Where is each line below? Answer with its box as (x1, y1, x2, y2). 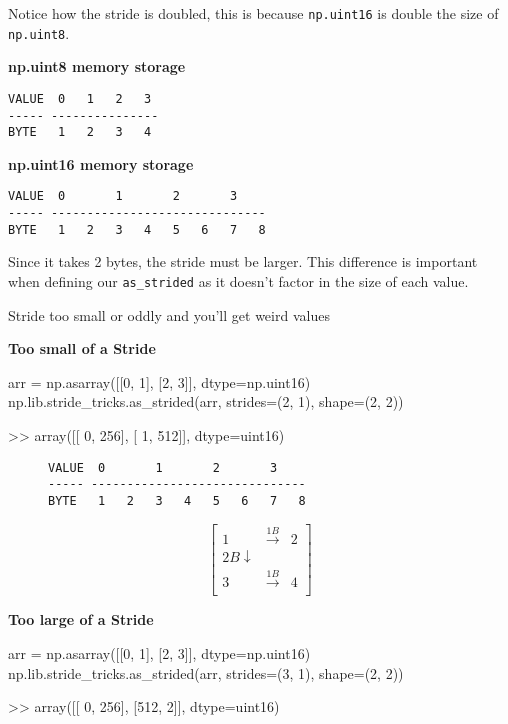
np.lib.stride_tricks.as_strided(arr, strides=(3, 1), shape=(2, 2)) (8, 662, 404, 683)
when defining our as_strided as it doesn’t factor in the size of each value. (8, 271, 469, 292)
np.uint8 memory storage (8, 56, 186, 77)
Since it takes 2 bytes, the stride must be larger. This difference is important (8, 251, 478, 272)
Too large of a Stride (8, 609, 154, 630)
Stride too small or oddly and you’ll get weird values (8, 304, 330, 325)
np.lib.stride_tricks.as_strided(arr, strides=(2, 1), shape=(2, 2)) (8, 391, 404, 412)
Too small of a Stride (8, 338, 156, 359)
